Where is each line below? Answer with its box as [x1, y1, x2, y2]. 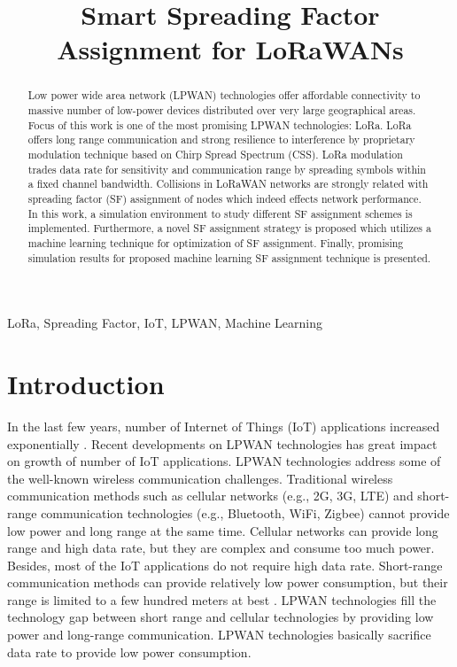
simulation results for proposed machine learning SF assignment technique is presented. [27, 250, 431, 265]
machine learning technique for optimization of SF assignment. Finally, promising [27, 235, 404, 250]
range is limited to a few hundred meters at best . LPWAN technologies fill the [7, 590, 437, 609]
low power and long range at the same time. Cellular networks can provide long [7, 521, 438, 539]
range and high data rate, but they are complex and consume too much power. [7, 539, 435, 557]
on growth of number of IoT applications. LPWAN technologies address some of [7, 452, 441, 470]
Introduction [7, 366, 165, 402]
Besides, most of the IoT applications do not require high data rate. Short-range [7, 555, 443, 574]
